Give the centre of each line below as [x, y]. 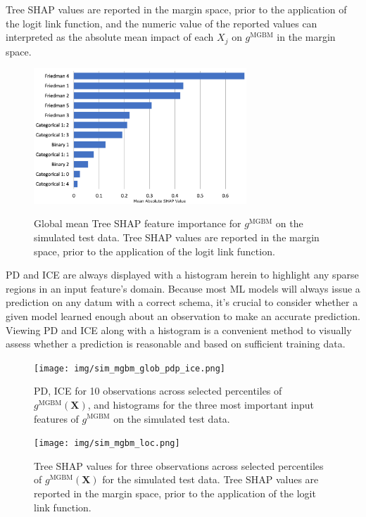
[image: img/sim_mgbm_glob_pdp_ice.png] [130, 368]
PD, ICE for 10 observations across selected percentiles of [158, 391]
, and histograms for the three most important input [201, 404]
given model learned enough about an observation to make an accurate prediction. [183, 315]
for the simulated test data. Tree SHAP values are [210, 479]
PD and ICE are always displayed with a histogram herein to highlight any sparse [182, 275]
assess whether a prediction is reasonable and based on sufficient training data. [176, 344]
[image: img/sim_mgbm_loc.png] [107, 443]
